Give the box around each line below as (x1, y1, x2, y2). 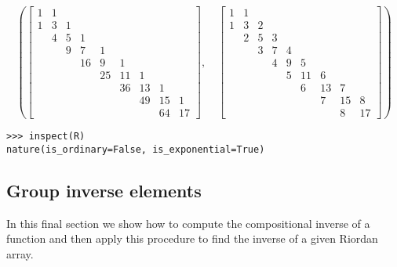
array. (6, 246, 34, 262)
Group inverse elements (6, 179, 202, 203)
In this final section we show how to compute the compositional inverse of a (6, 215, 370, 231)
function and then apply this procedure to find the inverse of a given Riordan (6, 230, 378, 247)
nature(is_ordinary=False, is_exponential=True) (6, 144, 265, 155)
